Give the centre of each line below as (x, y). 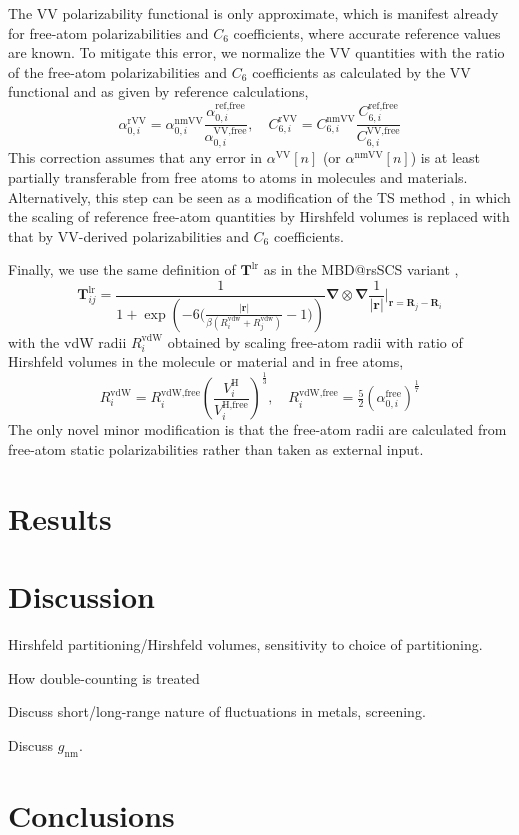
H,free (235, 404)
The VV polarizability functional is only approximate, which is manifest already (253, 13)
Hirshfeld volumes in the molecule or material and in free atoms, (206, 361)
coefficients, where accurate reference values (367, 32)
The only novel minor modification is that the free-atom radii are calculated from (257, 429)
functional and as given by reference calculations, (158, 91)
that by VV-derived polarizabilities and (128, 235)
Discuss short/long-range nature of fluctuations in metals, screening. (217, 711)
